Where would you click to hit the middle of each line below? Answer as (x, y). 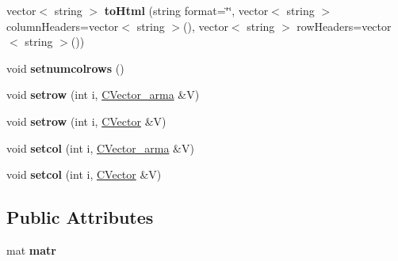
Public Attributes (80, 217)
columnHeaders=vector (63, 26)
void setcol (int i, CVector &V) (84, 174)
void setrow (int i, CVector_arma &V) (103, 95)
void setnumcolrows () (65, 68)
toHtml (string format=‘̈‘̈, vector (186, 10)
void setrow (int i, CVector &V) (86, 121)
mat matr (31, 250)
